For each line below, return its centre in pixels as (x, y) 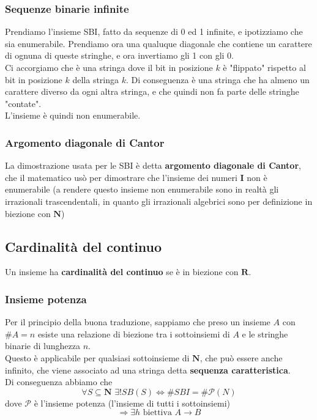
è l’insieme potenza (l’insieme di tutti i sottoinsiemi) (132, 403)
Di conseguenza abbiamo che (59, 382)
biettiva (157, 413)
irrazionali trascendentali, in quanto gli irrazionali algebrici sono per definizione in (159, 201)
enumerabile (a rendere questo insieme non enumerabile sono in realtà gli (142, 189)
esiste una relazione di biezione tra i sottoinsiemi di (134, 333)
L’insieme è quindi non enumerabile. (73, 115)
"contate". (23, 103)
